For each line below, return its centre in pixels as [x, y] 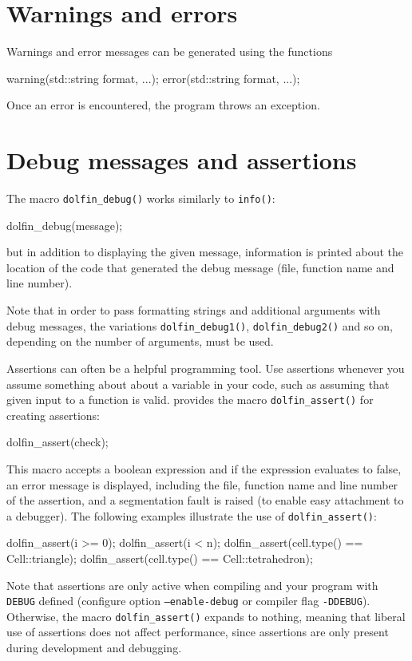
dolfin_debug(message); [65, 225]
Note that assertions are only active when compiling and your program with [192, 585]
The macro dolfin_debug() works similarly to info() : [141, 198]
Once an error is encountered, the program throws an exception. [163, 105]
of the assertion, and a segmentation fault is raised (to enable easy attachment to [205, 500]
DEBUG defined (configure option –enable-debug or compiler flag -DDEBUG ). [188, 601]
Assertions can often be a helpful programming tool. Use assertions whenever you [206, 368]
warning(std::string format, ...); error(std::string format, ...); [153, 78]
